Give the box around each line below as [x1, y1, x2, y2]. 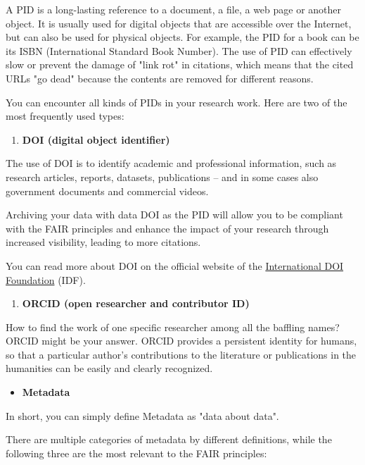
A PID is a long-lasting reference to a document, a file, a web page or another [6, 2, 342, 16]
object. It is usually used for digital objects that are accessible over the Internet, [6, 15, 352, 30]
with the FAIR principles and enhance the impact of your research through [6, 221, 329, 235]
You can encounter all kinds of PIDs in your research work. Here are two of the [6, 94, 347, 109]
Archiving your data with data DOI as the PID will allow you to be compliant [6, 207, 343, 222]
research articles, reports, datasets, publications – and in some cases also [6, 169, 319, 184]
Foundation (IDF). [6, 272, 86, 287]
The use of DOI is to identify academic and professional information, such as [6, 156, 337, 170]
